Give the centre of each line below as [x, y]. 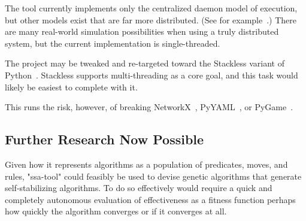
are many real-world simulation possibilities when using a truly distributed [142, 31]
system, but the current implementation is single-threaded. [113, 43]
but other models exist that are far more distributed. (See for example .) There [151, 19]
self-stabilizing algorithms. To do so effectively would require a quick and [139, 188]
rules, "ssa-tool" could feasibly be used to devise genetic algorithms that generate [153, 176]
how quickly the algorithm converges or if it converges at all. [116, 211]
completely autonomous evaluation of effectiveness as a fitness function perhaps [150, 199]
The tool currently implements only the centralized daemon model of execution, [151, 8]
